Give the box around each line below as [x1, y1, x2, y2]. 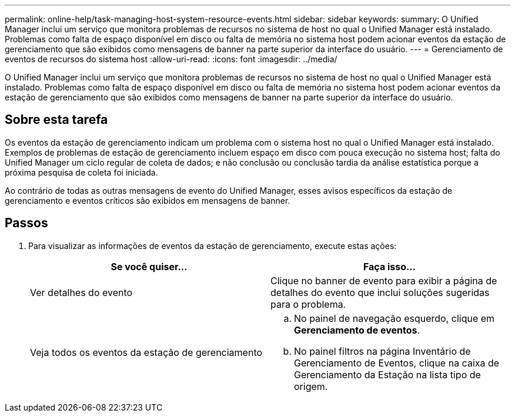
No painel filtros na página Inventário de [294, 345, 471, 357]
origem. [294, 380, 328, 392]
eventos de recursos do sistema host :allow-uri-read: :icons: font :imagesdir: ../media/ [5, 54, 337, 64]
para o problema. [270, 298, 346, 310]
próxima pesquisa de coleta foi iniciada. [5, 167, 158, 177]
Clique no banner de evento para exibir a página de [270, 274, 497, 287]
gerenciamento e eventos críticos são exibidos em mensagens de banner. [5, 195, 290, 206]
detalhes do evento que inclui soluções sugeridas [270, 286, 490, 298]
